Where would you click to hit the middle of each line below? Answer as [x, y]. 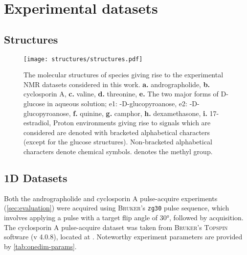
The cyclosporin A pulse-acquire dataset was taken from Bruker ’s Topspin [116, 227]
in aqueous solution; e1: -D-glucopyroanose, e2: [117, 104]
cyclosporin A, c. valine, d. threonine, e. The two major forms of [121, 94]
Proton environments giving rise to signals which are [132, 123]
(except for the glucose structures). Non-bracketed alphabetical [118, 142]
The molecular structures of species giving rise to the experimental [123, 75]
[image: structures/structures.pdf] [83, 59]
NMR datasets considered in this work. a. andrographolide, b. [117, 84]
